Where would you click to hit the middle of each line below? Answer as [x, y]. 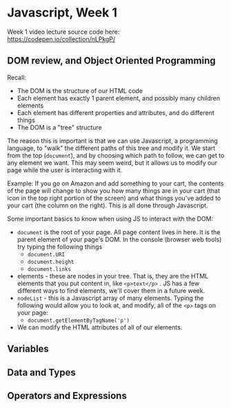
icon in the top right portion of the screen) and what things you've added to [114, 198]
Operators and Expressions [67, 395]
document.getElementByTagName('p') [78, 320]
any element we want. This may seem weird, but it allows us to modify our [112, 163]
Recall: [17, 77]
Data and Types [41, 373]
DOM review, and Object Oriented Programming [111, 61]
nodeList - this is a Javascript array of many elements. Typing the [110, 298]
